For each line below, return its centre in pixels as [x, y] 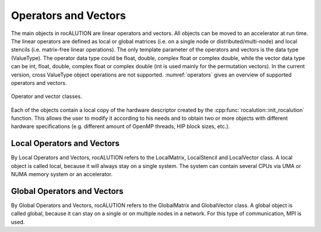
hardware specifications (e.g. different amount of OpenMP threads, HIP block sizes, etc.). [120, 126]
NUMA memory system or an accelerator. [62, 174]
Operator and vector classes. [47, 96]
